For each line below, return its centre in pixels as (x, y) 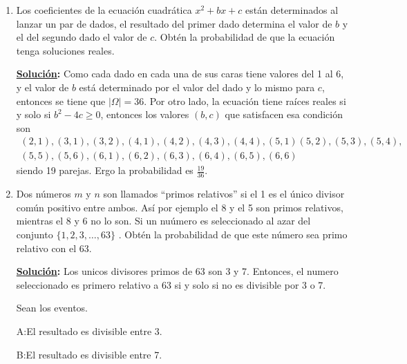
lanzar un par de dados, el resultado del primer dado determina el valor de (174, 23)
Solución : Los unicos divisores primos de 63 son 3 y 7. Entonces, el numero (177, 271)
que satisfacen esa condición (284, 114)
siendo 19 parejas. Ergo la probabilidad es (105, 170)
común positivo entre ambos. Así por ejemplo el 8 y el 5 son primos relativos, (180, 207)
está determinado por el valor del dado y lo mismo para (197, 87)
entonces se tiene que (61, 100)
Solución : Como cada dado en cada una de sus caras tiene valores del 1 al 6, (180, 74)
